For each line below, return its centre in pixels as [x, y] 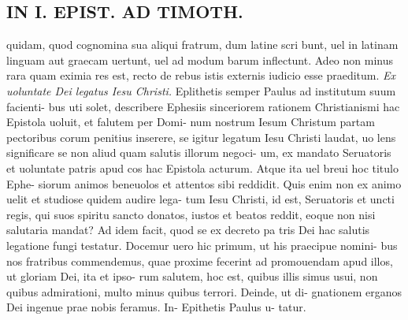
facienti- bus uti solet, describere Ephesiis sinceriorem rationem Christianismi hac [203, 106]
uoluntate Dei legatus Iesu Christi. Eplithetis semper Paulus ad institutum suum [201, 90]
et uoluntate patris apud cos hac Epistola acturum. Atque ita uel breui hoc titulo [202, 167]
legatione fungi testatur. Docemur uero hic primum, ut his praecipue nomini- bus [202, 245]
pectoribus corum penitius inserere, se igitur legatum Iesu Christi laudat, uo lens [201, 137]
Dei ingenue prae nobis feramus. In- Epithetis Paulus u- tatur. [156, 307]
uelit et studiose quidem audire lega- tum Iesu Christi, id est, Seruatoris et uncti [200, 199]
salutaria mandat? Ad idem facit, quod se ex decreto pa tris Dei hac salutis [188, 230]
